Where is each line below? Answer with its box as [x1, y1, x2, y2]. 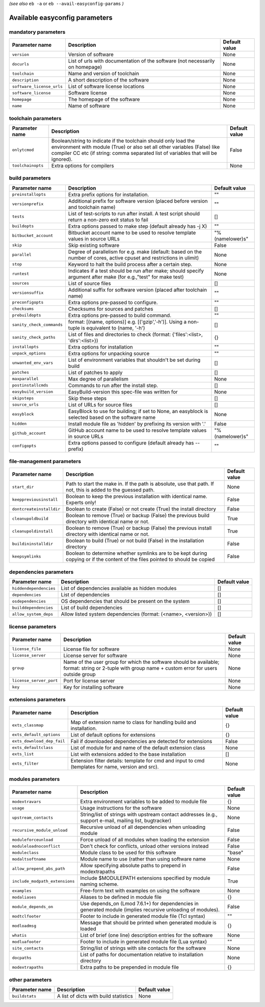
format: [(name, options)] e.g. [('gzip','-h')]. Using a [68, 318, 187, 325]
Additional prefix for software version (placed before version [68, 197, 208, 204]
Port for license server [63, 677, 115, 684]
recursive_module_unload [12, 828, 68, 833]
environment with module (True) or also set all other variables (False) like [51, 143, 220, 150]
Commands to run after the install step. [68, 382, 159, 388]
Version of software [68, 51, 114, 58]
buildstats [12, 993, 37, 999]
